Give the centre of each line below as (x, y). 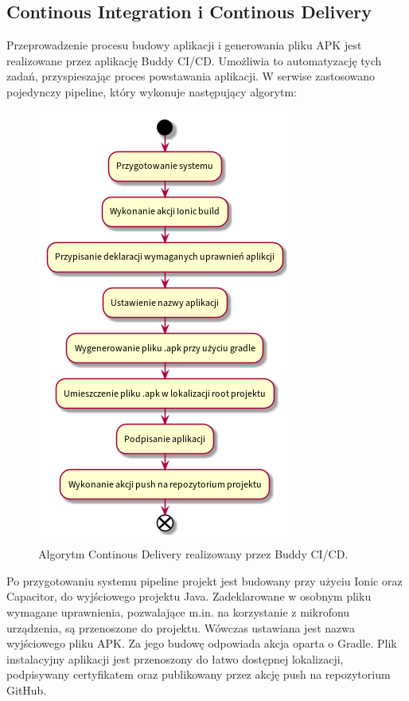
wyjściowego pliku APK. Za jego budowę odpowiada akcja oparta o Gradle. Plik (202, 643)
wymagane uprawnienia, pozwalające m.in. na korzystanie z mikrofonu (178, 611)
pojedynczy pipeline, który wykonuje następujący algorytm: (152, 91)
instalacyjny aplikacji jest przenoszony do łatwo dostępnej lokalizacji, (175, 658)
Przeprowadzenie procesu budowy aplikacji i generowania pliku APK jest (184, 45)
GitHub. (27, 689)
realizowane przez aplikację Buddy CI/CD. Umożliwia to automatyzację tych (194, 60)
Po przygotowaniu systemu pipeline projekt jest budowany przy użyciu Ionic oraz (204, 580)
